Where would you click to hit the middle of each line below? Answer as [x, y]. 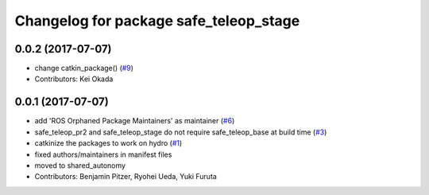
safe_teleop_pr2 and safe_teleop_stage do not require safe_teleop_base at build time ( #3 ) [181, 132]
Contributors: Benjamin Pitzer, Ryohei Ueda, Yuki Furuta [126, 177]
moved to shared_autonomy [80, 165]
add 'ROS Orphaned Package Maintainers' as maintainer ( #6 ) [135, 121]
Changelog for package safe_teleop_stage [157, 21]
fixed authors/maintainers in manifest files [103, 154]
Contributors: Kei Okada [74, 79]
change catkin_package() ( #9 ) [84, 68]
